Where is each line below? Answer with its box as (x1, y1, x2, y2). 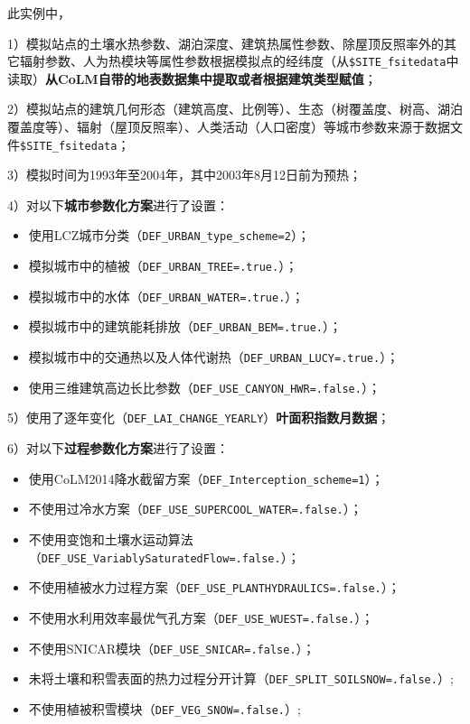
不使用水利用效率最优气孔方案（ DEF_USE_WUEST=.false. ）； (28, 608, 374, 627)
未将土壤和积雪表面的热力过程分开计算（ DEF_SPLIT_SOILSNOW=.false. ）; (28, 669, 454, 688)
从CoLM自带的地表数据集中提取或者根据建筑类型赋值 (45, 69, 364, 88)
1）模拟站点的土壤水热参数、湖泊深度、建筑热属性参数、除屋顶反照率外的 (7, 33, 444, 52)
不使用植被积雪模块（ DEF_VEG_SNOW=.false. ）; (28, 699, 301, 718)
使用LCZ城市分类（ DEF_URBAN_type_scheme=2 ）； (28, 226, 310, 245)
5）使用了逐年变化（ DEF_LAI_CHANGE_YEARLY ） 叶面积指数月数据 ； (7, 408, 390, 427)
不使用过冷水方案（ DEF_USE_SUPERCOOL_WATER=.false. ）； (28, 499, 362, 518)
